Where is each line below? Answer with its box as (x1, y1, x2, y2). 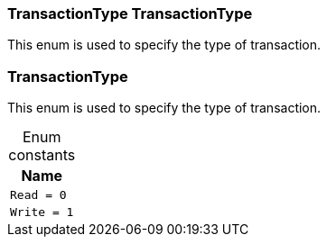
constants (8, 146, 76, 165)
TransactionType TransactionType (7, 5, 253, 23)
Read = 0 (10, 188, 67, 203)
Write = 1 (10, 205, 74, 220)
